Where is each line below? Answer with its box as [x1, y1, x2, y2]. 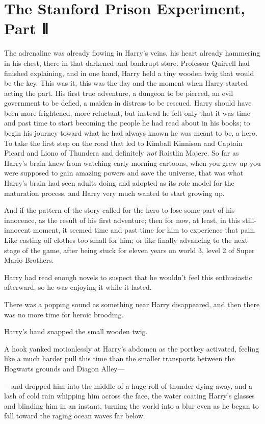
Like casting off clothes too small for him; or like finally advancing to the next [4, 235, 248, 245]
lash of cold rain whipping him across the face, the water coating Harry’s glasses [4, 390, 255, 401]
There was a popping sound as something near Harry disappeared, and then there [4, 298, 260, 309]
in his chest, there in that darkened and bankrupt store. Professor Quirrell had [4, 57, 250, 68]
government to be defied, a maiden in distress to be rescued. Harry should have [4, 97, 252, 108]
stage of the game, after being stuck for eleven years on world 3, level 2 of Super [4, 244, 255, 255]
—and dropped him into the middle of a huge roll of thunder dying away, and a [4, 380, 253, 391]
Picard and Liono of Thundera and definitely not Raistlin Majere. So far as [4, 147, 239, 158]
